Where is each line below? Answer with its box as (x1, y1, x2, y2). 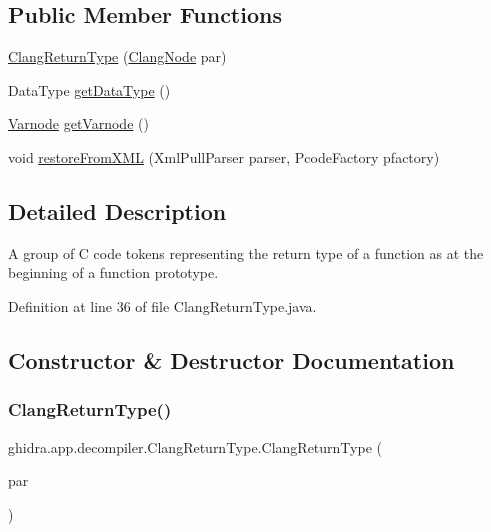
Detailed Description (8, 195, 227, 226)
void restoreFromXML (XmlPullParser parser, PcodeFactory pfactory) (8, 146, 440, 167)
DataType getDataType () (8, 79, 171, 100)
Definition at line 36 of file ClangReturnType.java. (8, 295, 317, 316)
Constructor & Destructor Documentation (8, 344, 455, 375)
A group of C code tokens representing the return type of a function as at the (8, 242, 484, 263)
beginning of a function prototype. (8, 262, 219, 283)
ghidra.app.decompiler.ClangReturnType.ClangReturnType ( (8, 436, 382, 457)
